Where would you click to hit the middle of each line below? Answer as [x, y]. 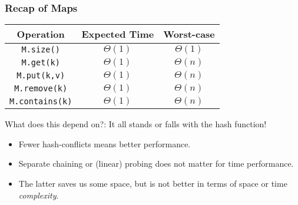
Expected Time [118, 34]
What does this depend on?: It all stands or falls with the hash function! [136, 124]
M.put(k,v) [41, 76]
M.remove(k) [41, 89]
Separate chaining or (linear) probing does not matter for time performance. [156, 163]
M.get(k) [41, 63]
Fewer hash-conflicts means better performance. [105, 143]
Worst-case [189, 34]
